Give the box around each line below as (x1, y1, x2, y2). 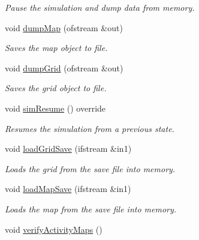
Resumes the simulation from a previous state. (5, 122, 174, 134)
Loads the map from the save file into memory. (5, 202, 177, 215)
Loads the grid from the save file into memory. (5, 162, 176, 175)
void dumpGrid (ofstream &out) (5, 61, 123, 74)
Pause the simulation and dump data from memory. (5, 1, 195, 13)
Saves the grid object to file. (5, 82, 107, 94)
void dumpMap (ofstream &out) (5, 21, 123, 34)
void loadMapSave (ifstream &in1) (5, 182, 131, 195)
